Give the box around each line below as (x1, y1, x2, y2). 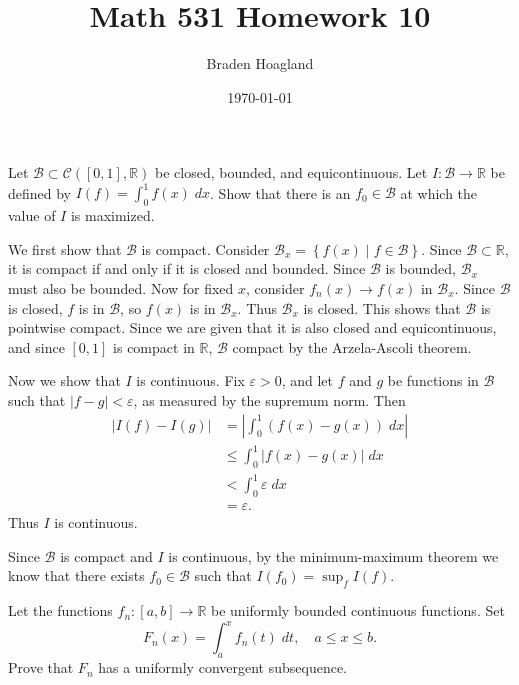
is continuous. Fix (136, 370, 245, 391)
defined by (8, 182, 72, 203)
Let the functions (8, 600, 113, 621)
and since (8, 336, 65, 357)
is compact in (113, 336, 195, 357)
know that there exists (8, 565, 145, 586)
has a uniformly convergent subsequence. (98, 657, 348, 678)
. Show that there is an (210, 182, 351, 203)
